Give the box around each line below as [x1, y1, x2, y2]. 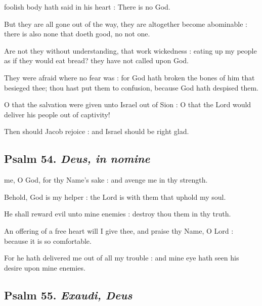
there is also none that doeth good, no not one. [4, 28, 150, 39]
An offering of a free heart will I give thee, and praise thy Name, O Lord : [4, 225, 234, 236]
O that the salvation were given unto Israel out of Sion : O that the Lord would [4, 99, 251, 110]
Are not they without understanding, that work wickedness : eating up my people [4, 45, 257, 56]
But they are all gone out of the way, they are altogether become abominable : [4, 18, 247, 29]
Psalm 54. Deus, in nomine [4, 151, 150, 166]
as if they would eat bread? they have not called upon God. [4, 55, 189, 66]
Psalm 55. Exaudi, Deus [4, 287, 133, 302]
